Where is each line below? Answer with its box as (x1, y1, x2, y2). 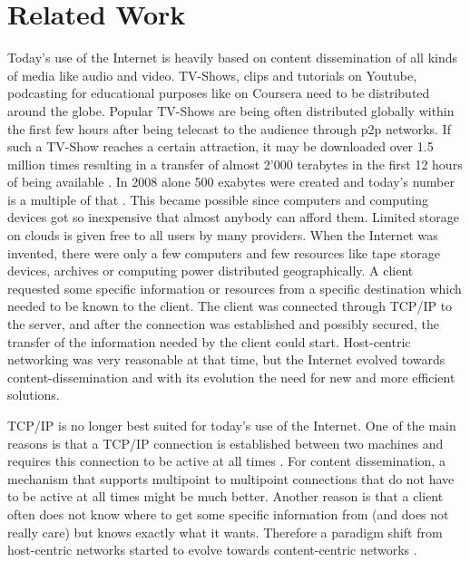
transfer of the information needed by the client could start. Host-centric (7, 332, 411, 351)
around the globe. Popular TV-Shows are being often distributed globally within (7, 101, 455, 120)
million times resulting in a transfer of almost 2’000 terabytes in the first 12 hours (7, 154, 463, 173)
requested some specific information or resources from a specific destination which (7, 278, 462, 297)
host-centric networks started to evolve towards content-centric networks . (7, 540, 417, 559)
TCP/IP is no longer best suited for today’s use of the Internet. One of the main (7, 416, 456, 434)
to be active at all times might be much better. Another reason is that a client (7, 487, 444, 506)
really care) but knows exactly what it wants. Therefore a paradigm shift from (7, 522, 443, 541)
